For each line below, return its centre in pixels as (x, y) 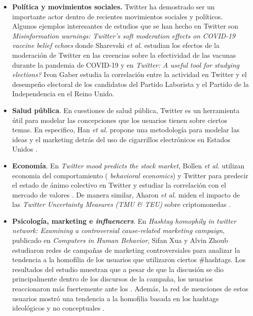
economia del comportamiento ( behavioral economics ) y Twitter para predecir (130, 175)
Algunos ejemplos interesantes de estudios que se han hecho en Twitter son (125, 26)
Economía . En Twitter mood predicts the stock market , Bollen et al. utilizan (128, 165)
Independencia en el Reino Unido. (63, 94)
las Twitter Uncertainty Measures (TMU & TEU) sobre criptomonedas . (121, 204)
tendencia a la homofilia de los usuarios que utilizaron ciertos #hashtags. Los (129, 259)
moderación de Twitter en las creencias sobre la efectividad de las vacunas (124, 55)
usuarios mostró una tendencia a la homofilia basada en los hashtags (115, 298)
